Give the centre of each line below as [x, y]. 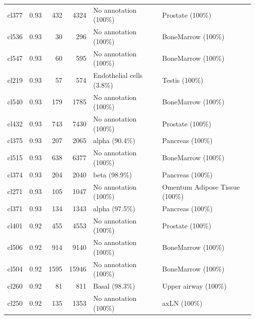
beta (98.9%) [113, 174]
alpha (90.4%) [114, 140]
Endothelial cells [118, 75]
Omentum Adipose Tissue [201, 186]
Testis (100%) [183, 80]
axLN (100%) [182, 303]
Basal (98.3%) [114, 286]
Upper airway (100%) [194, 286]
